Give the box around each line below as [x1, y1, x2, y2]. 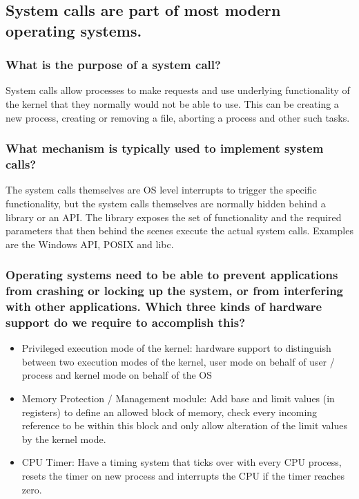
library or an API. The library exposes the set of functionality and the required [6, 209, 342, 224]
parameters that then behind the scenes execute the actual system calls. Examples [6, 223, 353, 238]
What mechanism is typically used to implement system [6, 140, 324, 157]
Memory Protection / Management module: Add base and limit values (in [21, 391, 335, 406]
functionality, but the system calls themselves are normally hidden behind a [6, 196, 326, 210]
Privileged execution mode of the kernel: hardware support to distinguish [21, 341, 331, 355]
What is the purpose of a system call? [6, 56, 221, 73]
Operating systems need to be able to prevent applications [6, 266, 338, 283]
